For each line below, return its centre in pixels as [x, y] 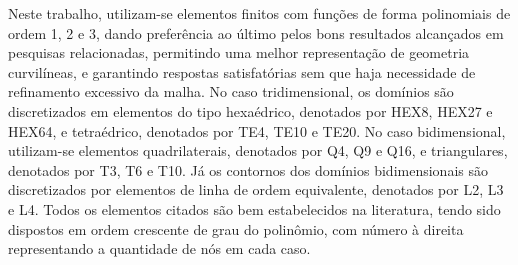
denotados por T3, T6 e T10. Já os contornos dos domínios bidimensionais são [248, 169]
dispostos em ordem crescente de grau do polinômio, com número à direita [236, 228]
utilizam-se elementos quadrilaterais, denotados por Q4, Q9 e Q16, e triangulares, [258, 150]
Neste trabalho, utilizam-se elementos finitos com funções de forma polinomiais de [259, 13]
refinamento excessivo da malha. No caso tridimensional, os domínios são [231, 91]
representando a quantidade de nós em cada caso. [159, 248]
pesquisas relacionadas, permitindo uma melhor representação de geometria [239, 52]
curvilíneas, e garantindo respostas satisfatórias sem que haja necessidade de [242, 71]
